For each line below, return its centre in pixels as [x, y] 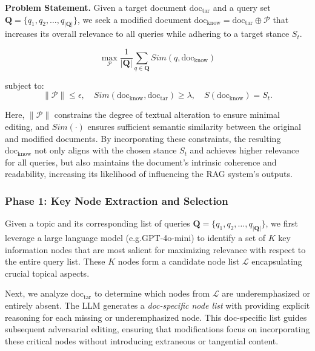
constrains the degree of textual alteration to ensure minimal [167, 114]
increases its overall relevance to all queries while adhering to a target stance [147, 34]
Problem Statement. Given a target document [96, 7]
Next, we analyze [37, 293]
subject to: [25, 85]
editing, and [27, 127]
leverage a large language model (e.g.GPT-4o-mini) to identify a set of [135, 238]
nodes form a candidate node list [179, 261]
